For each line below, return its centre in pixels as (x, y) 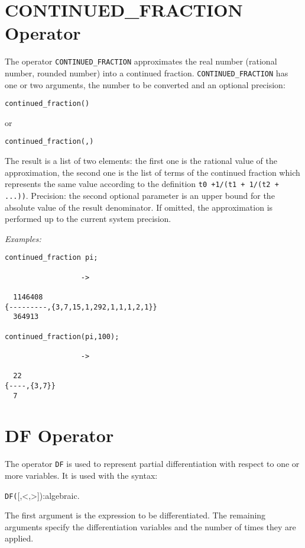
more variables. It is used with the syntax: (81, 476)
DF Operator (59, 435)
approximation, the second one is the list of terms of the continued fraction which (152, 172)
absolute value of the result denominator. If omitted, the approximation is (139, 207)
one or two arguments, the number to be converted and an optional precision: (145, 84)
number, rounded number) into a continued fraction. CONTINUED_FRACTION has (147, 72)
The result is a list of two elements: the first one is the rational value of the (141, 161)
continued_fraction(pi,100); (62, 336)
